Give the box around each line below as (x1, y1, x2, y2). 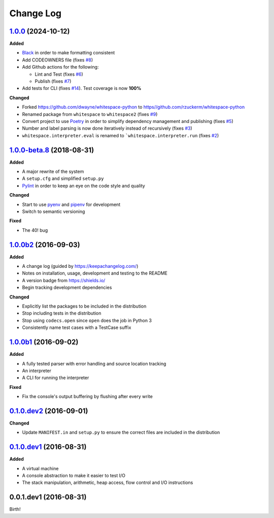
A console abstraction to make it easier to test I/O (22, 473, 126, 479)
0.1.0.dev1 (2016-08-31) (9, 443, 87, 451)
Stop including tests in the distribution (22, 310, 101, 316)
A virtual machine (22, 465, 59, 471)
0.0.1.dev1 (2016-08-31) (9, 493, 87, 502)
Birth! (9, 506, 21, 512)
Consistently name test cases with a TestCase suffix (22, 324, 131, 330)
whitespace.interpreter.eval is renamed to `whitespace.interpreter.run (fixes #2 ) (22, 132, 219, 138)
